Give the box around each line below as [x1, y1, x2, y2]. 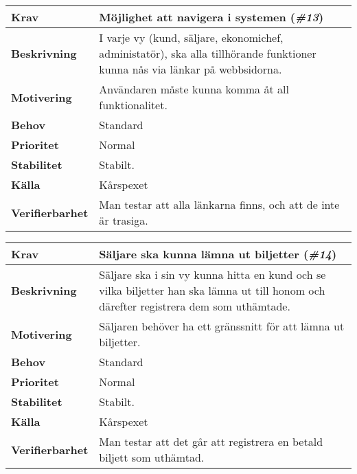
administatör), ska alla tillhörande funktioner [99, 45, 316, 61]
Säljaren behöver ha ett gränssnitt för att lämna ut [99, 318, 345, 334]
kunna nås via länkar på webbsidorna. [99, 61, 282, 77]
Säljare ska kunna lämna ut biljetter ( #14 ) [99, 246, 337, 262]
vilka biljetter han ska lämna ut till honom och [99, 282, 325, 298]
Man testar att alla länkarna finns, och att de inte [99, 196, 340, 212]
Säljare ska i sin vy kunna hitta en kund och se [99, 267, 326, 282]
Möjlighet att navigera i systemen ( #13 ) [99, 9, 324, 25]
